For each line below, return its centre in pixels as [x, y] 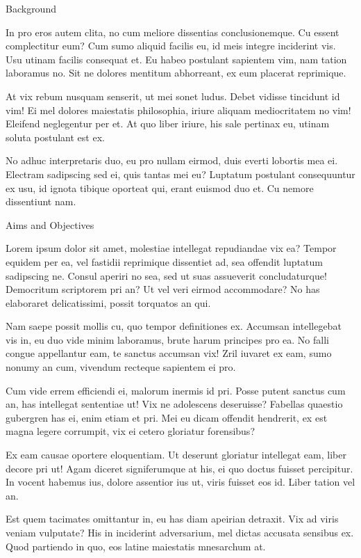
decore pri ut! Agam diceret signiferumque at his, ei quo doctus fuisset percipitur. [179, 468]
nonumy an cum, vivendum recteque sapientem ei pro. [121, 367]
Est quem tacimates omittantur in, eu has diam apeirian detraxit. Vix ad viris [172, 519]
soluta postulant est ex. [55, 137]
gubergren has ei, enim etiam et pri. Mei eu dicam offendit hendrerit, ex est [167, 417]
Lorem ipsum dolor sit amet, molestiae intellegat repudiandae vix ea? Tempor [171, 248]
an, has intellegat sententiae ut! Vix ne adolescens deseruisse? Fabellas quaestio [174, 404]
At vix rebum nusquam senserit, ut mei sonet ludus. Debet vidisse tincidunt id [173, 96]
